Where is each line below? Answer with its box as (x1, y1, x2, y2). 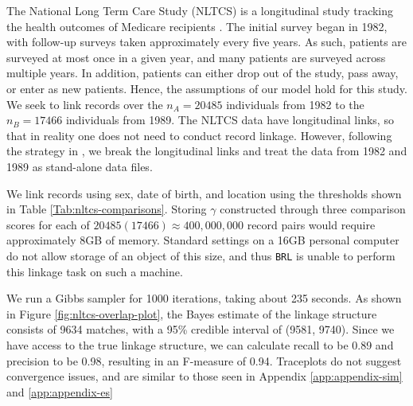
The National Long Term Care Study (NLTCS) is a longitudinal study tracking (6, 2, 394, 18)
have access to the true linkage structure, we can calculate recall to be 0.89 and (6, 336, 394, 353)
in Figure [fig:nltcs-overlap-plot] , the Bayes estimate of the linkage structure (6, 305, 377, 322)
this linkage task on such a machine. (6, 263, 183, 279)
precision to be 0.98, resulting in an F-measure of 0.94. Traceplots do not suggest (6, 352, 402, 369)
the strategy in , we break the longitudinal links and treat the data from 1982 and (6, 142, 407, 159)
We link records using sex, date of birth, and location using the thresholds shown (6, 185, 402, 201)
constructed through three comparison (220, 201, 406, 217)
